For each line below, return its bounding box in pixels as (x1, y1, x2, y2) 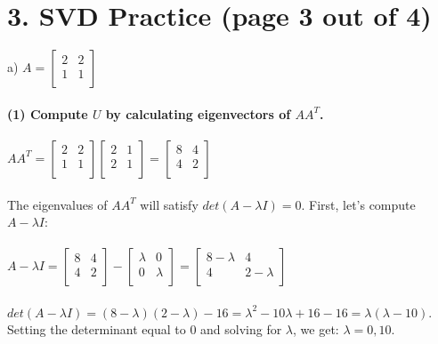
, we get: (293, 320, 339, 339)
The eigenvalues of (7, 195, 108, 213)
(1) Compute (7, 104, 88, 123)
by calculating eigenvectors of (105, 104, 291, 123)
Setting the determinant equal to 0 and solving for (7, 320, 282, 339)
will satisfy (140, 195, 199, 213)
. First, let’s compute (301, 195, 416, 213)
